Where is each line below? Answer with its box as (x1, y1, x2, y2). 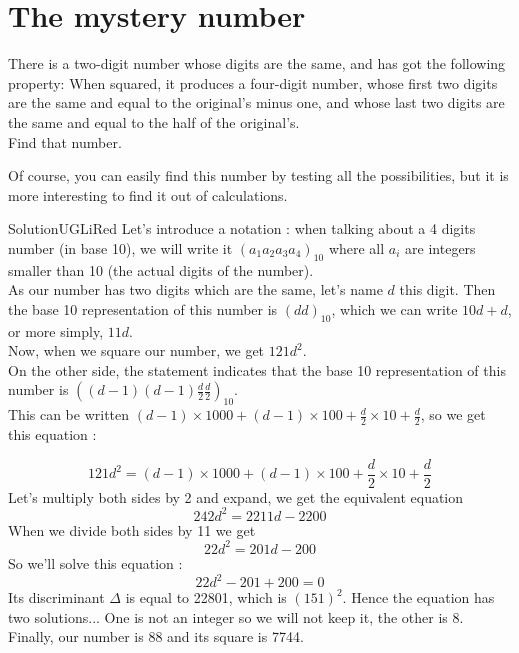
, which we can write (331, 298, 458, 319)
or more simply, (8, 320, 104, 341)
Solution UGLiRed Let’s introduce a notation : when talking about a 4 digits (8, 218, 476, 239)
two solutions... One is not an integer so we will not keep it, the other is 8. (8, 606, 464, 627)
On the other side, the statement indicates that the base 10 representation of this (8, 359, 506, 380)
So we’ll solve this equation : (8, 552, 183, 573)
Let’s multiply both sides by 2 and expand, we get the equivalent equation (8, 486, 464, 507)
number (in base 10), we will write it (8, 237, 233, 258)
